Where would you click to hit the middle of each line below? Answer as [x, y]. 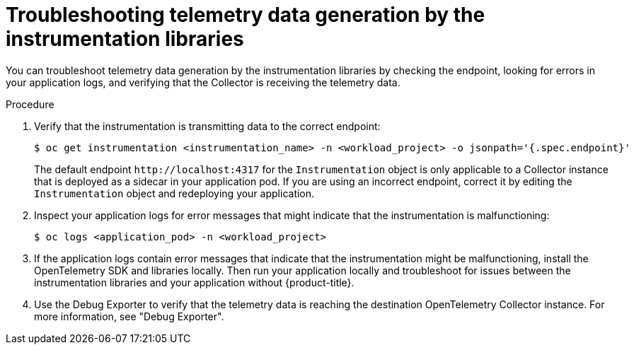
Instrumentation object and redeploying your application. [174, 193]
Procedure [30, 104]
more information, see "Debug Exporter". [129, 316]
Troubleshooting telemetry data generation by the [246, 15]
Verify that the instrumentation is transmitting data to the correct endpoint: [207, 126]
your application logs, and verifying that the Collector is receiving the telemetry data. [203, 82]
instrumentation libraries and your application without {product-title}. [194, 282]
